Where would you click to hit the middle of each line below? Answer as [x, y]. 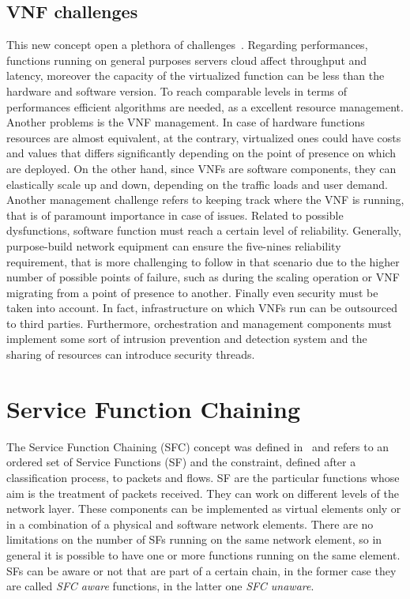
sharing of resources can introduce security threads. [131, 354]
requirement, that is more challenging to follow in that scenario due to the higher [203, 261]
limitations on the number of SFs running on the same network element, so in [194, 539]
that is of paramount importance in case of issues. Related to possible [175, 215]
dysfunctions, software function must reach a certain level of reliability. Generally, [204, 230]
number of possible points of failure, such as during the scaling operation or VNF [203, 277]
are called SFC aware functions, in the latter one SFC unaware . [160, 586]
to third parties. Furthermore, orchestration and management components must [199, 323]
